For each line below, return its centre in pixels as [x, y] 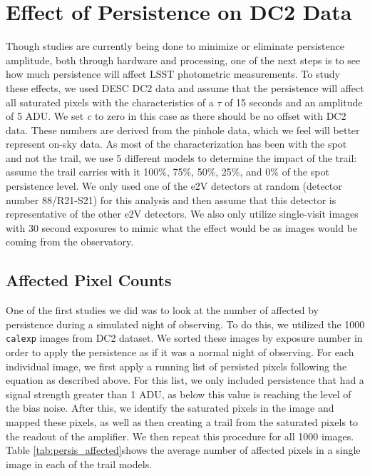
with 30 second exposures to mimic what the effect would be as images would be [182, 227]
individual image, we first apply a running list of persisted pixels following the [176, 366]
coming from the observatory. [70, 242]
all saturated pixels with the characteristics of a [110, 102]
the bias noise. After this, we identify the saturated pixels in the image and [170, 408]
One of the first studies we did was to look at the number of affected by [163, 310]
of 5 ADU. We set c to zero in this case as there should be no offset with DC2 [176, 116]
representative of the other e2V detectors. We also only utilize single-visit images [182, 214]
